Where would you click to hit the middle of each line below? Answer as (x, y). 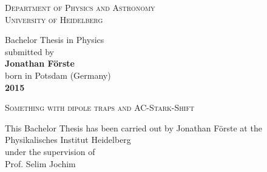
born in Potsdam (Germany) (58, 75)
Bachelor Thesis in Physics (55, 40)
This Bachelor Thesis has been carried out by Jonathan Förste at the (133, 127)
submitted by (29, 51)
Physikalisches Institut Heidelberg (68, 140)
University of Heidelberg (54, 19)
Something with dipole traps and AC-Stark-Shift (100, 107)
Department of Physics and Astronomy (80, 7)
